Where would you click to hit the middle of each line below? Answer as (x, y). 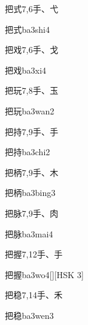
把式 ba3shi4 (27, 29)
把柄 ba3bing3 (30, 193)
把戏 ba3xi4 (26, 70)
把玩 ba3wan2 (30, 110)
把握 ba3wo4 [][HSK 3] (44, 274)
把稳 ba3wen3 (29, 315)
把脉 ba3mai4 (29, 233)
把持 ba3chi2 (28, 152)
